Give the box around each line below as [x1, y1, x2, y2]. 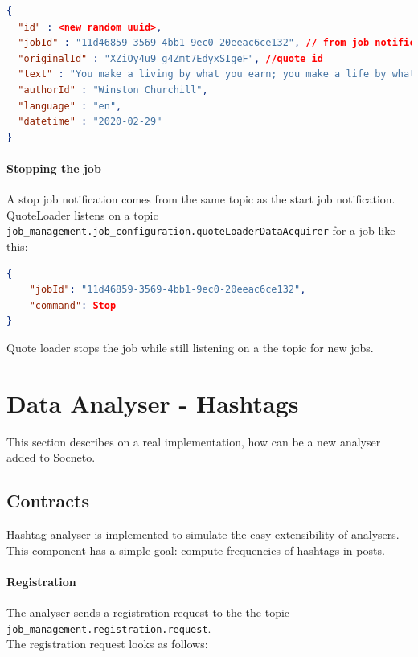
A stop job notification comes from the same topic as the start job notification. [6, 191, 395, 207]
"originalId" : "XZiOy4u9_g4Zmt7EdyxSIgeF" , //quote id [18, 52, 323, 64]
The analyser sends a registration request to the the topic [6, 604, 290, 621]
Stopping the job [6, 159, 101, 176]
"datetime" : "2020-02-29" [18, 116, 162, 128]
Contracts [6, 488, 90, 513]
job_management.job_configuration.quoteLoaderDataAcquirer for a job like [6, 222, 395, 239]
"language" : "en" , [18, 100, 122, 112]
